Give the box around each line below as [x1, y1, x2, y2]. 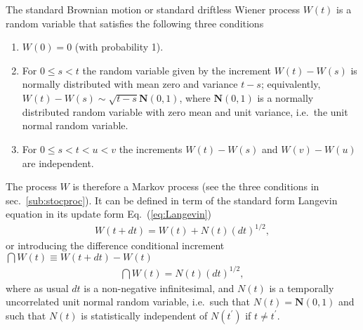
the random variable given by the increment [82, 62, 272, 77]
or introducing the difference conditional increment [6, 238, 225, 253]
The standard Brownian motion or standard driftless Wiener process [6, 2, 301, 16]
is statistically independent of [81, 308, 208, 322]
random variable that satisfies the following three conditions [6, 15, 264, 30]
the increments [119, 141, 183, 156]
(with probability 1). [74, 39, 164, 54]
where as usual [6, 280, 69, 295]
